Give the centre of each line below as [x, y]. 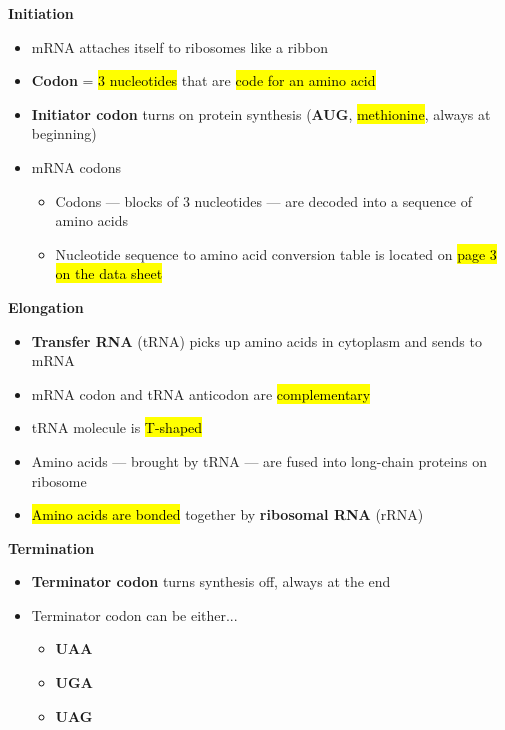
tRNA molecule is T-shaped [117, 427]
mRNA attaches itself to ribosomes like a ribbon [179, 46]
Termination [51, 547]
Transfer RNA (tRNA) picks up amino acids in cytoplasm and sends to [256, 340]
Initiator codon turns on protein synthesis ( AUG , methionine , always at [261, 113]
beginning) [64, 133]
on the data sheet [109, 273]
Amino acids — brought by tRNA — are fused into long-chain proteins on [259, 460]
